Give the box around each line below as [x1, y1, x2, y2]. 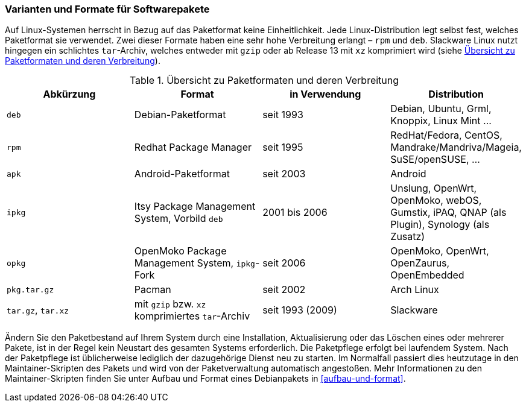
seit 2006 [262, 257, 306, 270]
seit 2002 [262, 283, 306, 296]
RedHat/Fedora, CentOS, [390, 129, 502, 142]
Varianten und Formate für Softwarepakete [5, 3, 210, 15]
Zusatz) [390, 230, 425, 243]
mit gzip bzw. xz [134, 298, 206, 311]
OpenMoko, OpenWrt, [390, 245, 489, 257]
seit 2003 [262, 168, 306, 180]
